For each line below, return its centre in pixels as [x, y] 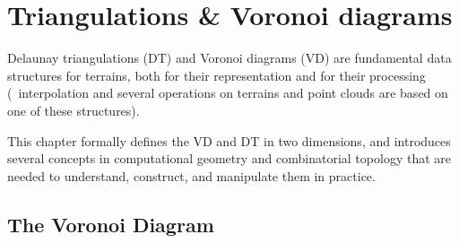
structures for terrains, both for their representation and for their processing [217, 75]
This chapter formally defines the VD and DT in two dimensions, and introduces [229, 140]
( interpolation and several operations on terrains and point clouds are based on [228, 93]
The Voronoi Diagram [111, 224]
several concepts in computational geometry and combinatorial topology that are [229, 158]
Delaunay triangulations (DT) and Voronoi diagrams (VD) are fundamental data [229, 58]
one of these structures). [74, 110]
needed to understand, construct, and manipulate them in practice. [191, 175]
